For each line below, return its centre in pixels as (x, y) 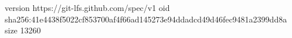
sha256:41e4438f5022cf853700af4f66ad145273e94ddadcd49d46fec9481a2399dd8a (146, 19)
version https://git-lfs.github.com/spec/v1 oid (87, 7)
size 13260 (23, 30)
